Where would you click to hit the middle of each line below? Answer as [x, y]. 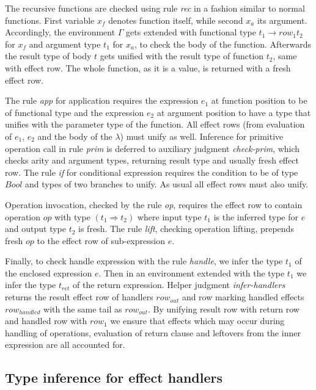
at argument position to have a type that [234, 112]
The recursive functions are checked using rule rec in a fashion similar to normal [155, 8]
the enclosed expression [49, 273]
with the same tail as [83, 309]
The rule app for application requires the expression [102, 100]
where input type [169, 216]
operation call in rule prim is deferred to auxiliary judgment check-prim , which [152, 148]
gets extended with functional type [191, 32]
